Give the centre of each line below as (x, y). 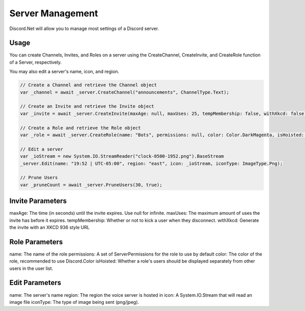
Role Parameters (36, 242)
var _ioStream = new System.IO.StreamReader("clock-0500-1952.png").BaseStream (122, 156)
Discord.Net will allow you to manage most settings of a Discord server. (84, 29)
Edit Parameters (35, 283)
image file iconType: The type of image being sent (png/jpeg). (74, 302)
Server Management (54, 13)
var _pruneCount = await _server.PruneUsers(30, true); (91, 185)
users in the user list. (31, 268)
